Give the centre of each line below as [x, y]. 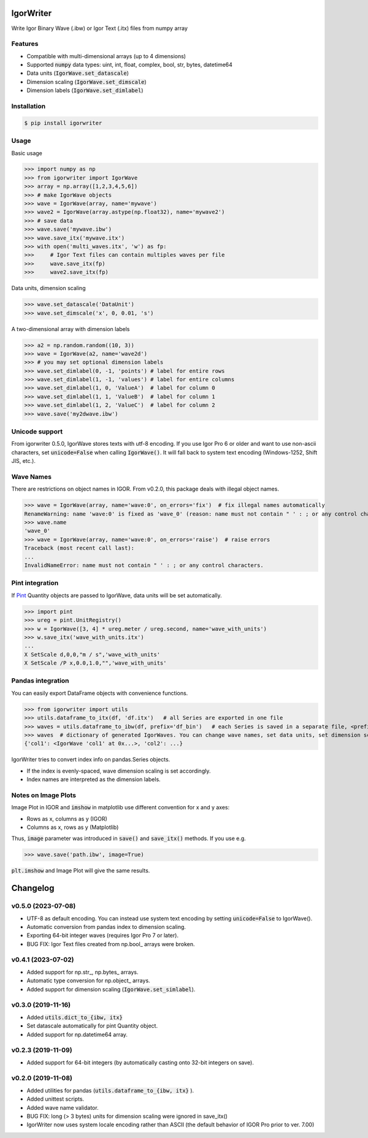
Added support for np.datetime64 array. [77, 1034]
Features [25, 44]
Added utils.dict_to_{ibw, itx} [75, 1017]
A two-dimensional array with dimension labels [71, 329]
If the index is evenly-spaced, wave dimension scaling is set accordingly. [119, 771]
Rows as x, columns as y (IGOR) [67, 819]
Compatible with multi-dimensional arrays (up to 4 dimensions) [106, 56]
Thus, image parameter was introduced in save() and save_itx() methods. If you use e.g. [129, 838]
